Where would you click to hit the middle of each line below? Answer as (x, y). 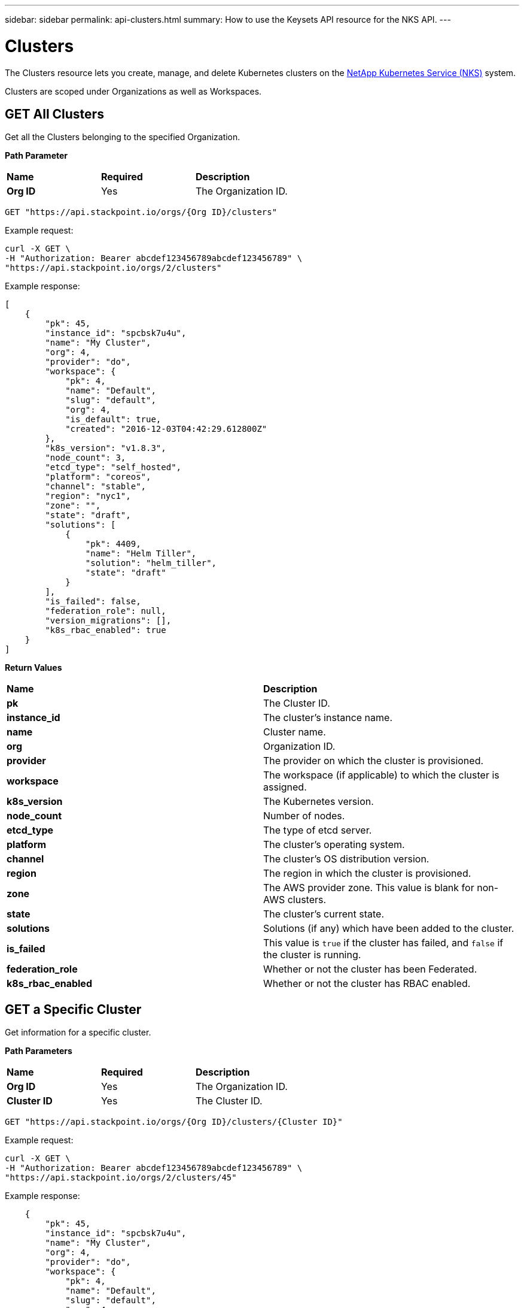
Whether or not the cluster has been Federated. (370, 969)
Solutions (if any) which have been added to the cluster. (389, 929)
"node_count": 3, (86, 458)
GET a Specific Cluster (73, 1009)
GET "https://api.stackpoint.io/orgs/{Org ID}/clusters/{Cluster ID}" (174, 1122)
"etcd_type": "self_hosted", (113, 467)
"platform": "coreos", (98, 477)
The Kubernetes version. (319, 802)
